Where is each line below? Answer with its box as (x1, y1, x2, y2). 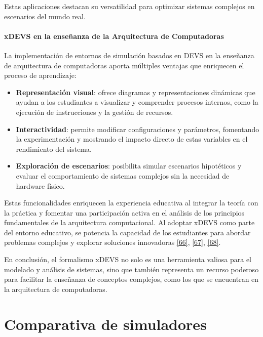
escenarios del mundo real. (4, 11, 86, 21)
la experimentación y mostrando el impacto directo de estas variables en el (16, 134, 248, 144)
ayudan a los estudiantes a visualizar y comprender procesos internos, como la (16, 97, 258, 107)
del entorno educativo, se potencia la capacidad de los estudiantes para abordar (4, 227, 251, 237)
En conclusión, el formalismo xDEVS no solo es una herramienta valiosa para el (4, 254, 252, 265)
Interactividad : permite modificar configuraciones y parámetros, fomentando (16, 123, 259, 134)
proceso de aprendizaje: (4, 70, 77, 80)
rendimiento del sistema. (16, 143, 92, 154)
